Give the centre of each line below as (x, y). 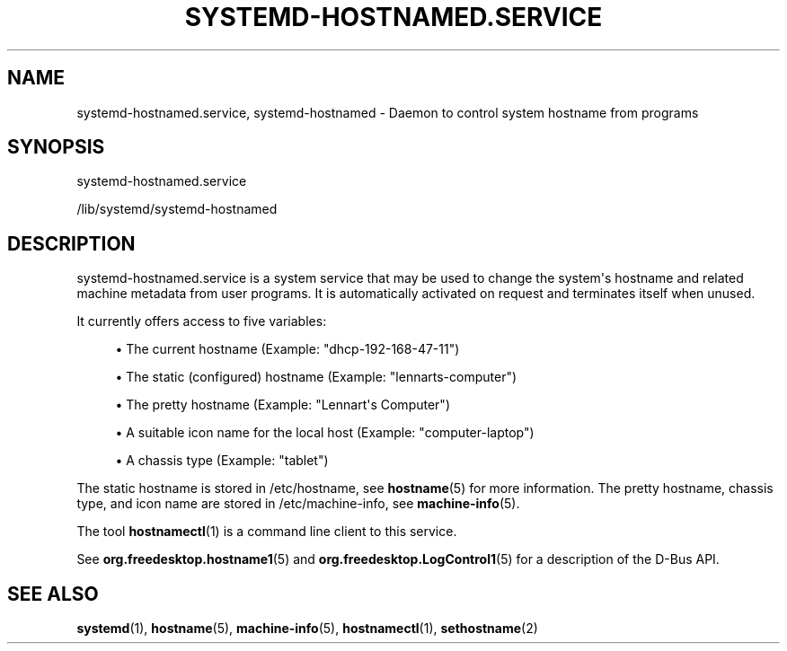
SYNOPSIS (56, 147)
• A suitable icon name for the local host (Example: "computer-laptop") (325, 433)
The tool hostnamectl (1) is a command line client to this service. (267, 532)
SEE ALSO (53, 594)
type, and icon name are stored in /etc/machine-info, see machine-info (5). (298, 504)
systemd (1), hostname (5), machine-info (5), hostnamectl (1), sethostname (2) (307, 629)
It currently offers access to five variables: (202, 321)
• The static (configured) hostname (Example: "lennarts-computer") (316, 377)
